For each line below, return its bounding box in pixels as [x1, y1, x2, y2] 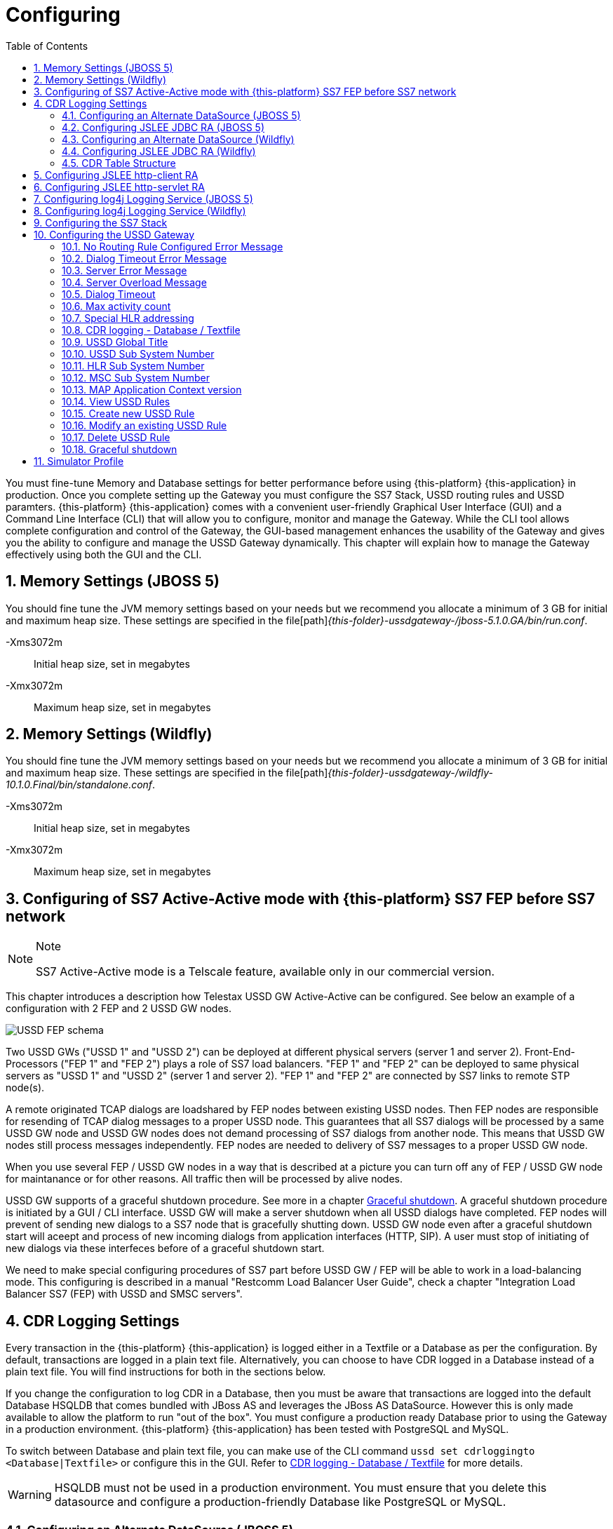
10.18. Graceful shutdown [62, 443, 177, 455]
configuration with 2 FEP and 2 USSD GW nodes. [6, 1002, 232, 1015]
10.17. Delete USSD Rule [62, 431, 170, 443]
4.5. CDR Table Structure [62, 156, 176, 169]
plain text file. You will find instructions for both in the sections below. [6, 1366, 326, 1378]
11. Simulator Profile [34, 454, 124, 467]
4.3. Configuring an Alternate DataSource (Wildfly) [62, 133, 295, 145]
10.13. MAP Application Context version [62, 383, 242, 396]
